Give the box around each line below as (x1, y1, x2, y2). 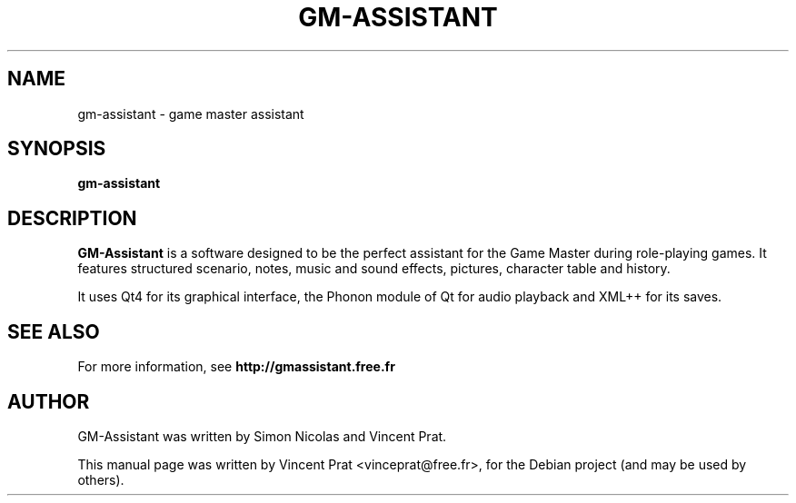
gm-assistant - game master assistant (77, 105, 304, 122)
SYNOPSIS (7, 137, 106, 161)
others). (77, 471, 124, 488)
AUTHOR (7, 390, 90, 413)
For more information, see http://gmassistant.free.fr (77, 359, 395, 375)
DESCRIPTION (7, 206, 137, 230)
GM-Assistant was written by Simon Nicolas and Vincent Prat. (77, 428, 447, 444)
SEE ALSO (7, 320, 100, 343)
